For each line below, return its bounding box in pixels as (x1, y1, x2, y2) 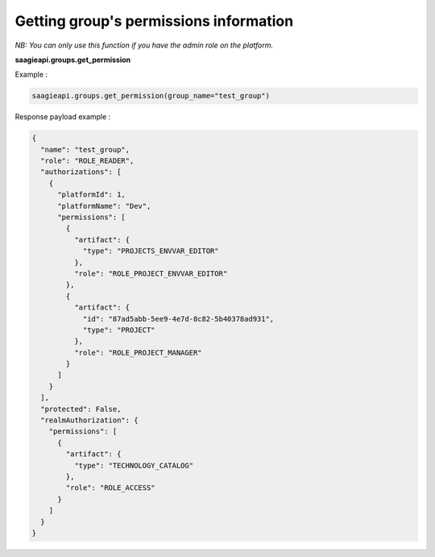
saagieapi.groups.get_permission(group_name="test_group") (31, 91, 270, 101)
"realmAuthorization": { (40, 416, 139, 425)
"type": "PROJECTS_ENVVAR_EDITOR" (82, 247, 219, 256)
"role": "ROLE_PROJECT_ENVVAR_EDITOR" (73, 268, 228, 278)
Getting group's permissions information (14, 12, 294, 30)
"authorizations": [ (40, 168, 122, 177)
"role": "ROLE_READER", (40, 156, 135, 165)
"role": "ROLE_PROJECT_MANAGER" (73, 347, 202, 357)
